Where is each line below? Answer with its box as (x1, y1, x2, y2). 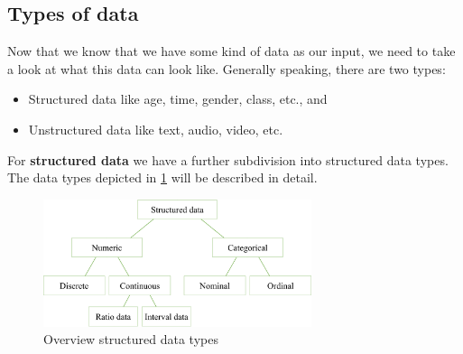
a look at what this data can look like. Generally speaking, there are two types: (7, 59, 446, 78)
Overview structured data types (43, 330, 218, 349)
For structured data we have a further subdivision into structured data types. (7, 150, 449, 169)
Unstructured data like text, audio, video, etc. (28, 119, 283, 138)
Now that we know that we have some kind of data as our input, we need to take (7, 42, 456, 61)
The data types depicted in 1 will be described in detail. (7, 168, 318, 187)
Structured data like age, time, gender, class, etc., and (28, 89, 328, 108)
